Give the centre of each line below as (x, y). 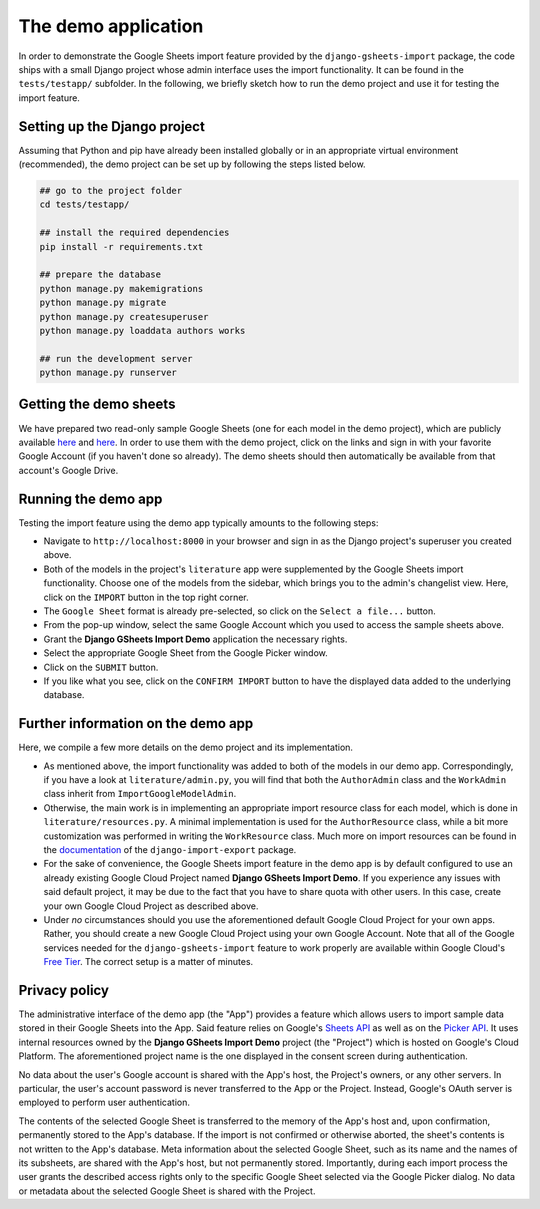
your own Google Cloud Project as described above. (151, 906)
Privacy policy (64, 990)
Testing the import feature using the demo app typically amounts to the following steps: (198, 522)
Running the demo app (90, 498)
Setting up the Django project (111, 126)
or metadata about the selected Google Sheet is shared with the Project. (167, 1191)
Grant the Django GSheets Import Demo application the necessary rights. (195, 639)
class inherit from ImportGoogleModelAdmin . (140, 794)
